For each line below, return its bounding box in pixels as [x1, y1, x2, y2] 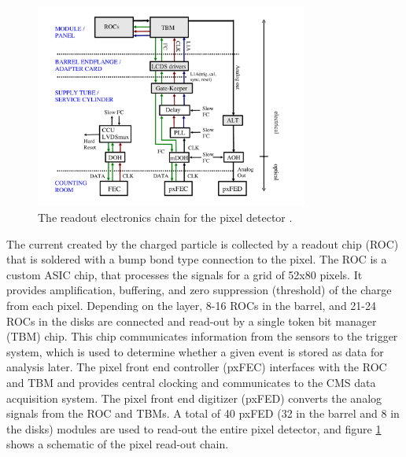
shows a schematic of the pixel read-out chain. [6, 436, 229, 452]
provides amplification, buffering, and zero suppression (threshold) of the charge [6, 282, 392, 298]
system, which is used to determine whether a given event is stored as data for [6, 343, 384, 359]
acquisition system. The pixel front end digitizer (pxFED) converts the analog [6, 389, 382, 406]
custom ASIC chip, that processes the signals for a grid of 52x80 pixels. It [6, 266, 363, 282]
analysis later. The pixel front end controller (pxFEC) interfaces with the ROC [6, 359, 387, 375]
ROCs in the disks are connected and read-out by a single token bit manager [6, 312, 377, 329]
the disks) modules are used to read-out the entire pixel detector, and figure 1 [6, 420, 382, 437]
